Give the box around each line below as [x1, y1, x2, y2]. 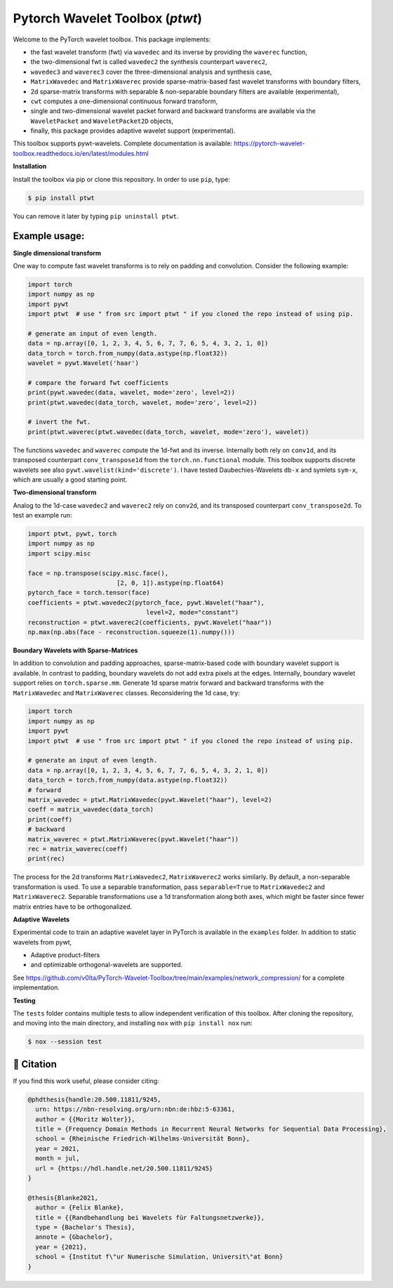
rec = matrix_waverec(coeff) [27, 845, 128, 853]
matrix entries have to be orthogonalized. [13, 902, 133, 911]
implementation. [13, 983, 60, 992]
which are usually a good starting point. [13, 475, 128, 484]
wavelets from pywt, [13, 938, 72, 946]
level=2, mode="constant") [146, 608, 239, 617]
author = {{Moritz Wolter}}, [35, 1115, 136, 1123]
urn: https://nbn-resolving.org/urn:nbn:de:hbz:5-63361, [35, 1105, 235, 1113]
